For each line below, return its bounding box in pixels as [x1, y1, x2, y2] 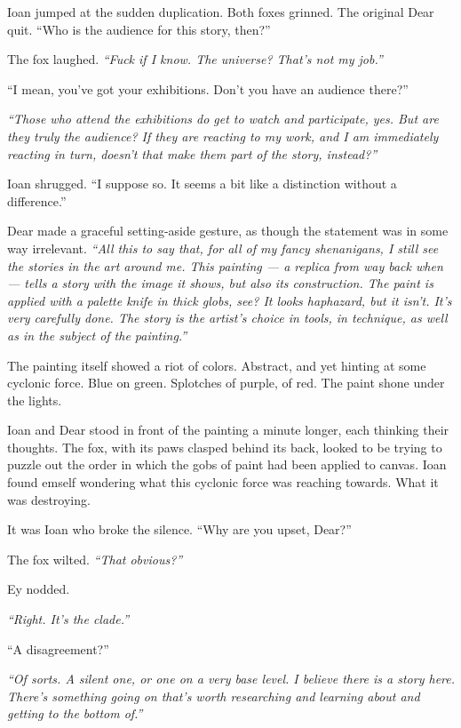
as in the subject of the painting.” [7, 325, 187, 344]
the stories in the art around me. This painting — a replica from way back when [7, 256, 443, 275]
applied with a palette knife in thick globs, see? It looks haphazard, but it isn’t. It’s [7, 291, 452, 309]
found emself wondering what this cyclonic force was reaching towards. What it [7, 473, 439, 492]
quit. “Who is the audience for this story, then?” [7, 20, 271, 38]
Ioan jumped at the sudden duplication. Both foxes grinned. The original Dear [7, 3, 434, 20]
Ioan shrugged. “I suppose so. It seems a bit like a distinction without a [7, 174, 397, 193]
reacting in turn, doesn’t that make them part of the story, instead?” [7, 144, 378, 163]
